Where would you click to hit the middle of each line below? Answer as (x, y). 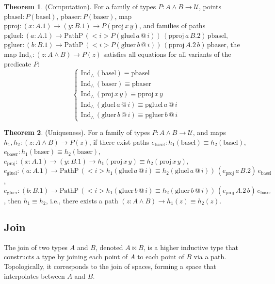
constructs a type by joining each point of (66, 257)
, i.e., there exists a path (82, 200)
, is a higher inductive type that (191, 247)
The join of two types (36, 247)
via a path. (210, 257)
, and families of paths (172, 25)
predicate (18, 63)
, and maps (209, 132)
